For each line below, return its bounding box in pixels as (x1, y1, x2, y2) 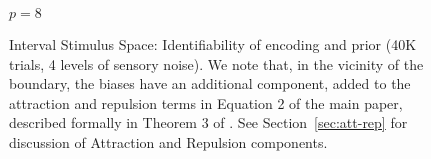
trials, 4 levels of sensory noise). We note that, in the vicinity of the (9, 53, 424, 74)
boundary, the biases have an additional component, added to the (9, 73, 411, 94)
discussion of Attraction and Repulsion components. (9, 131, 328, 152)
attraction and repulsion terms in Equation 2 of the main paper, (9, 92, 403, 113)
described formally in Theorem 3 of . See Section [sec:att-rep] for (9, 112, 408, 133)
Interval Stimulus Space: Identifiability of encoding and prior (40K (9, 34, 417, 54)
